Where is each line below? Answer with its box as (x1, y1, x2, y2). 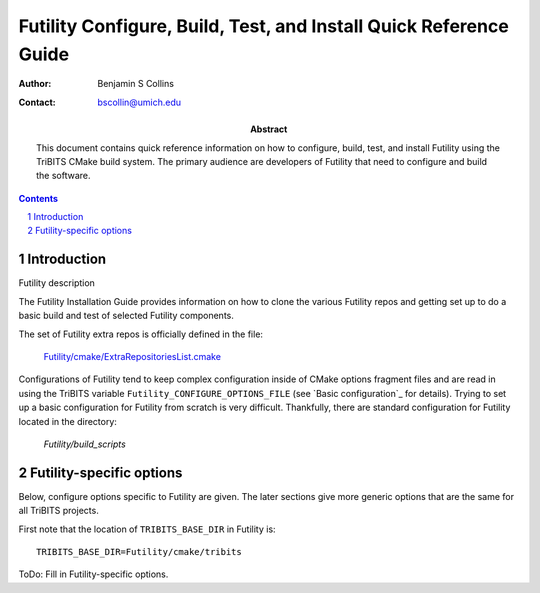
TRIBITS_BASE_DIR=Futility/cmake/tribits (36, 546, 242, 557)
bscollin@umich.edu (97, 96, 182, 108)
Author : (18, 78, 52, 90)
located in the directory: (18, 415, 117, 427)
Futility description (18, 277, 95, 289)
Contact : (18, 96, 57, 108)
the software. (36, 170, 91, 182)
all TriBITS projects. (18, 505, 99, 517)
